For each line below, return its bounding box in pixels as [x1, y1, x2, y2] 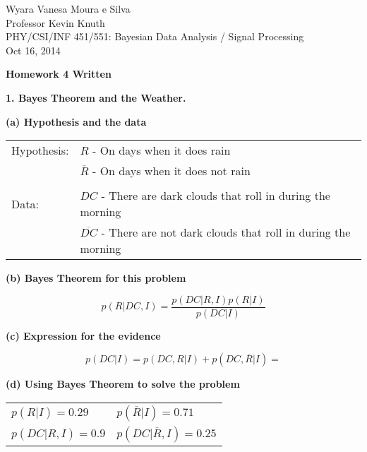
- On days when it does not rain [92, 162, 251, 179]
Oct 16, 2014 [6, 42, 61, 57]
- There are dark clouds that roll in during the [101, 187, 330, 204]
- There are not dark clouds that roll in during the [101, 224, 351, 241]
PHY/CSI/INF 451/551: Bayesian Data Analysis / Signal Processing [6, 29, 304, 44]
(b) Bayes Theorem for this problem [6, 270, 186, 285]
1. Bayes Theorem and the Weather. [6, 90, 186, 105]
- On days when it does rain [92, 142, 231, 159]
